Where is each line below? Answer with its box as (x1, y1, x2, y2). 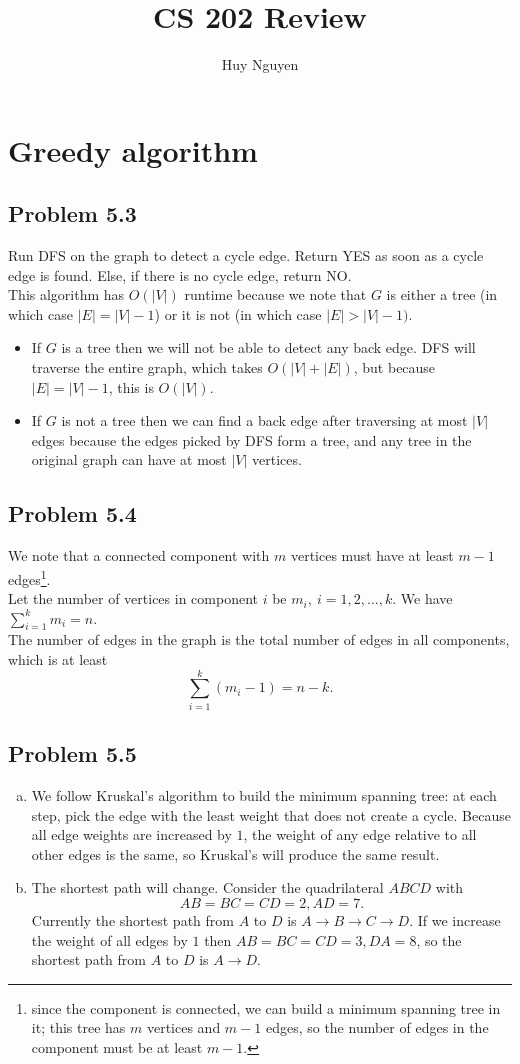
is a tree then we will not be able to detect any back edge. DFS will (61, 337, 476, 358)
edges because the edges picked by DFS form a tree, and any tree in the (31, 429, 472, 450)
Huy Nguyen (221, 54, 299, 75)
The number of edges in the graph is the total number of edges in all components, (8, 629, 510, 650)
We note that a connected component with (8, 545, 270, 566)
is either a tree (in (386, 284, 498, 305)
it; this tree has (31, 1017, 126, 1038)
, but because (353, 357, 436, 378)
